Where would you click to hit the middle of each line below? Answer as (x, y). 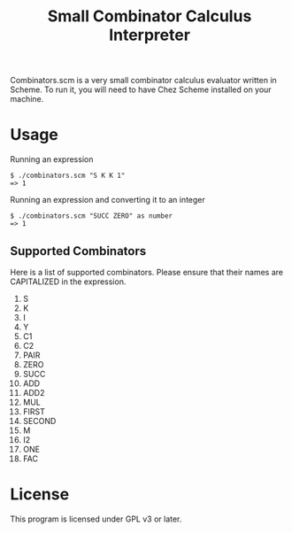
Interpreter (150, 35)
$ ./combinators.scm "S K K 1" (68, 176)
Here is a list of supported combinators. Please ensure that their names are (147, 272)
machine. (27, 99)
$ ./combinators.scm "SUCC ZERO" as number (92, 216)
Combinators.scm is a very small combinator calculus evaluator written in (143, 81)
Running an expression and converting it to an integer (108, 200)
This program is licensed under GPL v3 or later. (96, 519)
